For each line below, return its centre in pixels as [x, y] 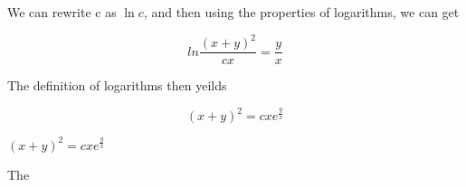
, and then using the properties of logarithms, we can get [301, 12]
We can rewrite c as [62, 12]
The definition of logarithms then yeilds [117, 85]
